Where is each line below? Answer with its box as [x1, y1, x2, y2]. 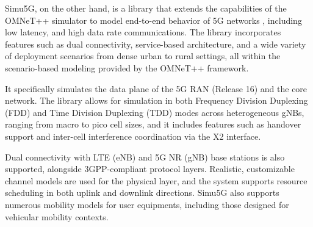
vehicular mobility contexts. [5, 210, 109, 223]
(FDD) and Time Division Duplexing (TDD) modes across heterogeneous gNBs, [5, 106, 304, 118]
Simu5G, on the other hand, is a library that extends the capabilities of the [5, 2, 287, 14]
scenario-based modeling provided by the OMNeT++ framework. [5, 61, 249, 74]
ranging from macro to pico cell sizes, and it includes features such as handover [5, 118, 301, 131]
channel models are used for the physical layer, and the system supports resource [5, 174, 308, 187]
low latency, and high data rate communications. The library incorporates [5, 26, 281, 38]
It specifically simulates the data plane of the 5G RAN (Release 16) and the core [5, 82, 308, 95]
